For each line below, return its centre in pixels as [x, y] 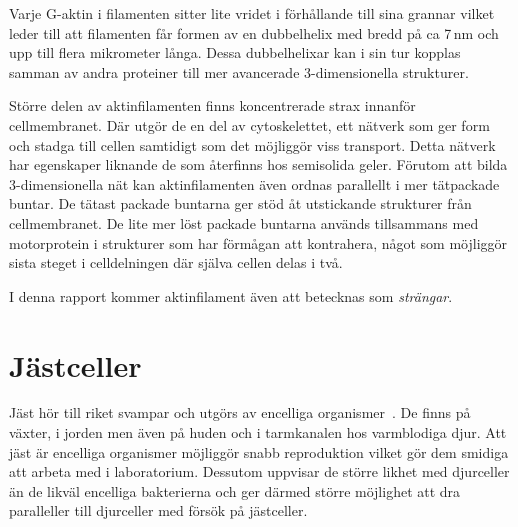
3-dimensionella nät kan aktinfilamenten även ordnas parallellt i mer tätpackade [254, 183]
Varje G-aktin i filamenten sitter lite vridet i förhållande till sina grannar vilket [252, 13]
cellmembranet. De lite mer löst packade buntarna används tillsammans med [244, 222]
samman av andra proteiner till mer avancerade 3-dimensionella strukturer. [239, 71]
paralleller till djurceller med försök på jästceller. [158, 510]
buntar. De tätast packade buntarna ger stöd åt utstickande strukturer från [240, 203]
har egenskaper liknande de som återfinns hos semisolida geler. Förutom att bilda [258, 164]
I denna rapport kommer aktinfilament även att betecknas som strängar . [231, 295]
